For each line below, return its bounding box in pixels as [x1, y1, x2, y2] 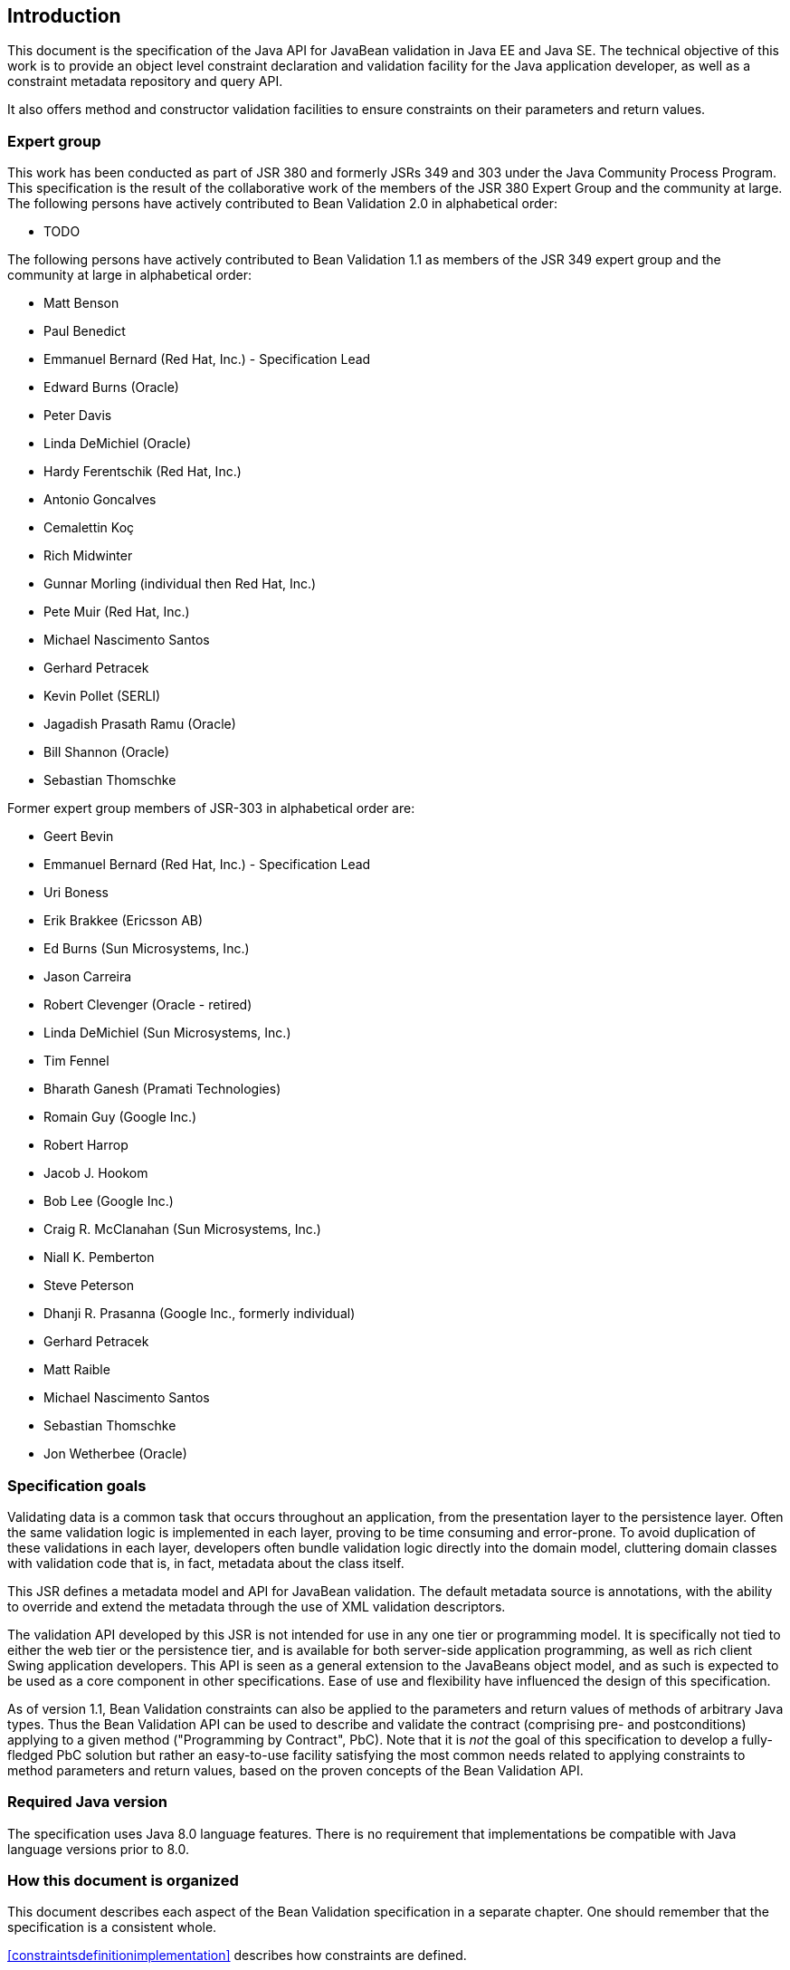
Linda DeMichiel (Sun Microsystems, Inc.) [43, 1025, 291, 1041]
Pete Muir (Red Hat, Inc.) [43, 604, 190, 620]
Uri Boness [43, 885, 109, 901]
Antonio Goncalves [43, 492, 157, 508]
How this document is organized [7, 1871, 239, 1890]
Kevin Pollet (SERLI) [43, 688, 161, 704]
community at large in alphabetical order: [7, 267, 252, 283]
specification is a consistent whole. [7, 1919, 217, 1936]
